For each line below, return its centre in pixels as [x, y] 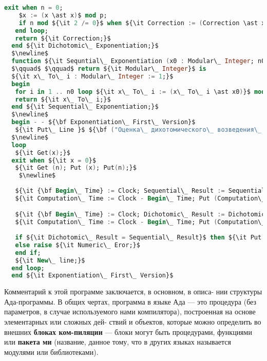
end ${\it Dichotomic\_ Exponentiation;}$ [85, 46]
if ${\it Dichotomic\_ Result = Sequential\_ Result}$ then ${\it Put [138, 238]
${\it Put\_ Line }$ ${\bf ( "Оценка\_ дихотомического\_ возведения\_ [138, 130]
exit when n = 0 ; [34, 8]
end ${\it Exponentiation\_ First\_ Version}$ [92, 276]
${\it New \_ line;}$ [50, 260]
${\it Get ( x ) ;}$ [43, 153]
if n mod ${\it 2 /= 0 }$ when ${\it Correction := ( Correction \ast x [142, 23]
